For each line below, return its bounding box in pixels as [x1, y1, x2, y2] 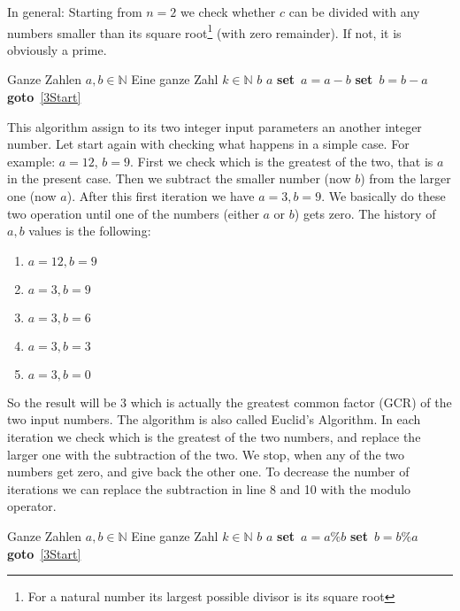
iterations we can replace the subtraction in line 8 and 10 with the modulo [7, 479, 411, 498]
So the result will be [7, 392, 117, 411]
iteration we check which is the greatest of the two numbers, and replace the [7, 427, 421, 445]
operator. [7, 497, 57, 515]
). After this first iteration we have [66, 187, 255, 205]
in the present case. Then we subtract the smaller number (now [7, 169, 351, 188]
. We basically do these [321, 187, 446, 205]
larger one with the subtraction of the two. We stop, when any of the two [7, 445, 405, 463]
